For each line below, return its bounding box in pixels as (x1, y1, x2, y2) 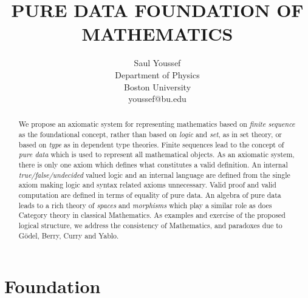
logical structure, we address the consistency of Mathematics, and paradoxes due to (18, 220, 282, 231)
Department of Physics (115, 68, 200, 81)
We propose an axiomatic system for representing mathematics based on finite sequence (18, 119, 295, 129)
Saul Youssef (134, 56, 181, 69)
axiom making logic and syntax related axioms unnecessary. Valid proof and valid (18, 180, 276, 190)
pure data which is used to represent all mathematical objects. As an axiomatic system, (18, 149, 295, 160)
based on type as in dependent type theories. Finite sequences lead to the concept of (18, 139, 284, 149)
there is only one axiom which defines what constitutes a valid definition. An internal (18, 160, 288, 170)
